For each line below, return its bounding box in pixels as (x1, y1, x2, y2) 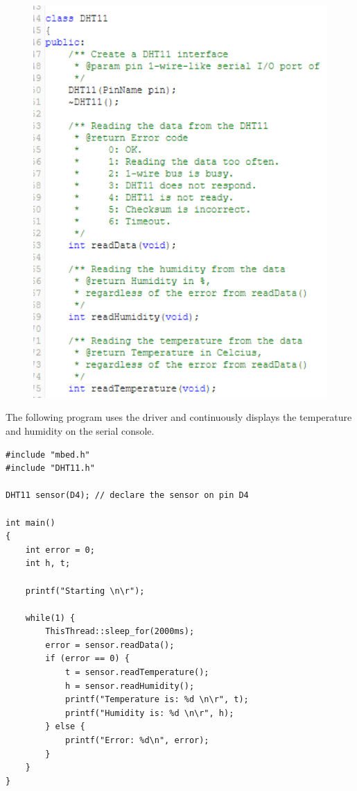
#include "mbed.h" (6, 449, 90, 460)
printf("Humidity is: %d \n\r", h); (64, 708, 234, 718)
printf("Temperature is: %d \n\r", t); (64, 694, 249, 705)
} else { (45, 722, 85, 732)
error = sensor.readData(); (45, 640, 175, 650)
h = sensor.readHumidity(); (64, 681, 195, 691)
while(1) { (25, 613, 76, 623)
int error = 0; (25, 544, 95, 555)
